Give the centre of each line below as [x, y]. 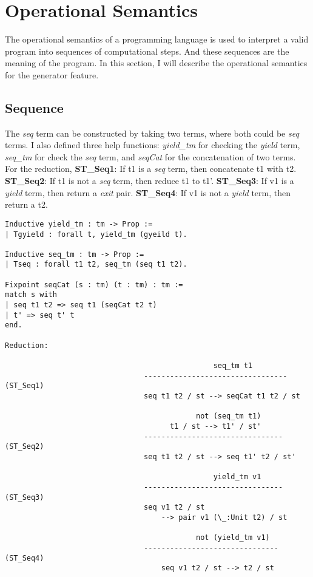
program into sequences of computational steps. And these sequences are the [147, 51]
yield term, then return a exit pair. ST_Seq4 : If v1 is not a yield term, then [148, 192]
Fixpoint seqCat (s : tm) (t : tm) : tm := [94, 285]
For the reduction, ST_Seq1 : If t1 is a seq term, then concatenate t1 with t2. [151, 169]
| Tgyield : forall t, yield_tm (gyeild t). [96, 234]
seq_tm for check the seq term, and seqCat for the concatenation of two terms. [150, 156]
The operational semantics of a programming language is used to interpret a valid [157, 39]
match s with [31, 295]
